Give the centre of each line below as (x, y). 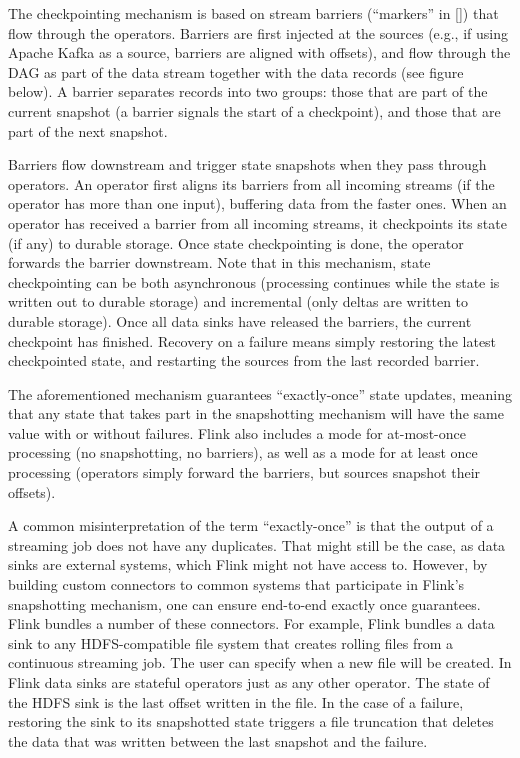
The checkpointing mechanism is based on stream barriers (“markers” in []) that (253, 13)
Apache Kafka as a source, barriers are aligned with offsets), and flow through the (259, 52)
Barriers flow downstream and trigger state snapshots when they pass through (247, 164)
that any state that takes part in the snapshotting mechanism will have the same (256, 413)
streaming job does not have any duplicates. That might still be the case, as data (257, 544)
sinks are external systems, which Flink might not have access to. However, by (248, 564)
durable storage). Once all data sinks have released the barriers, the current (240, 320)
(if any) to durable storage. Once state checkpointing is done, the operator (236, 242)
